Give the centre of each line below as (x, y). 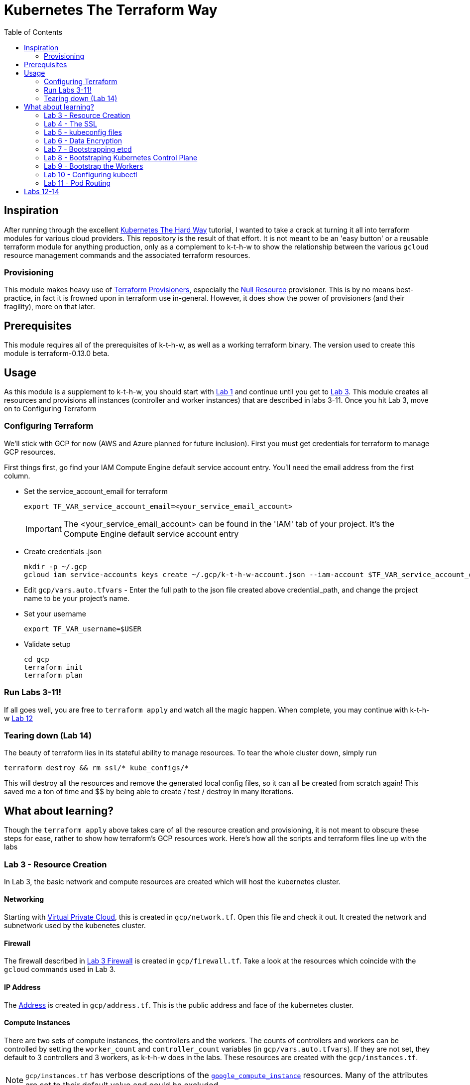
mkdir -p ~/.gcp (56, 566)
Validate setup (47, 644)
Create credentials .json (63, 551)
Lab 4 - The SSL (70, 123)
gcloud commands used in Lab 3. (60, 969)
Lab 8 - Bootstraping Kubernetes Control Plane (121, 157)
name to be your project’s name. (77, 598)
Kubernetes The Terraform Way (111, 10)
